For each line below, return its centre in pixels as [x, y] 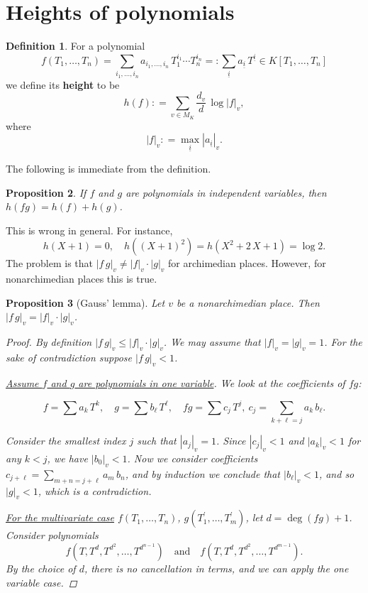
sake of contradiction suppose [69, 357]
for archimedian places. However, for [247, 263]
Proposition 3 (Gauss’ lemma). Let [85, 302]
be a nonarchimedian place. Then [248, 302]
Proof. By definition [49, 342]
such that [157, 441]
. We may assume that [212, 342]
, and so [336, 473]
